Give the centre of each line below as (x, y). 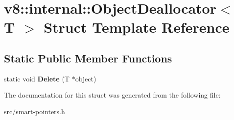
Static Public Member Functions (88, 58)
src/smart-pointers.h (35, 111)
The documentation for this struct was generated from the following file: (112, 95)
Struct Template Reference (137, 27)
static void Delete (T (37, 78)
